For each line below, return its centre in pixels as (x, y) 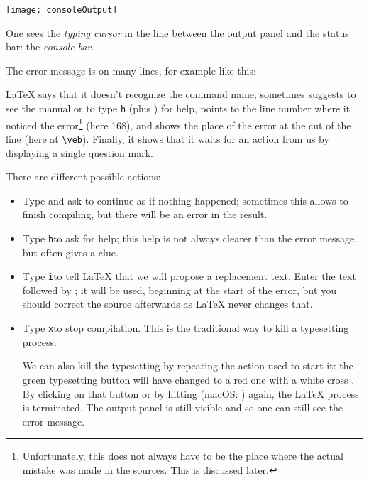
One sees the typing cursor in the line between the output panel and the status (177, 32)
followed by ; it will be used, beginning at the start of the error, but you (179, 290)
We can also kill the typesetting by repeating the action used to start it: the (188, 366)
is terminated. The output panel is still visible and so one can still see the (183, 407)
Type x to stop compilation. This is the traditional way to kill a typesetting (186, 328)
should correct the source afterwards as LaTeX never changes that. (167, 304)
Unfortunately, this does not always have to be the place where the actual (183, 456)
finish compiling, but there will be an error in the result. (145, 214)
